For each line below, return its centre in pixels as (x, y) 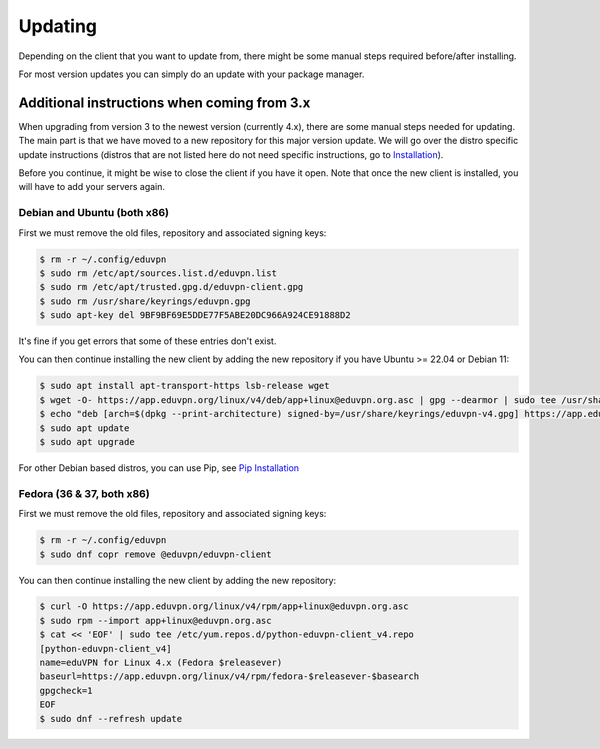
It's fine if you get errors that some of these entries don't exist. (147, 341)
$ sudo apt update (84, 428)
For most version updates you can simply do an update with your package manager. (191, 74)
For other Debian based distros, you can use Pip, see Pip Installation (159, 468)
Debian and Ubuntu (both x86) (94, 213)
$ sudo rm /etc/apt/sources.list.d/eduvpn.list (158, 273)
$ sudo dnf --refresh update (111, 718)
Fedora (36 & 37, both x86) (84, 493)
